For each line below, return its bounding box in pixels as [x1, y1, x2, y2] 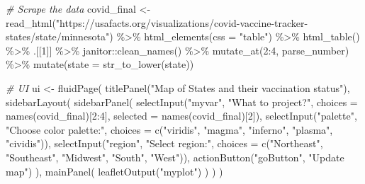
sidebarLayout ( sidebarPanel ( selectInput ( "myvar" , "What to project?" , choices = [6, 94, 358, 109]
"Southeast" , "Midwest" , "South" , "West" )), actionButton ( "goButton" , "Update [6, 149, 344, 164]
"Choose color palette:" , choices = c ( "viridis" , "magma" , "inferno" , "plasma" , [6, 122, 333, 137]
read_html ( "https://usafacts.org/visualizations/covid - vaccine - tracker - [6, 15, 308, 30]
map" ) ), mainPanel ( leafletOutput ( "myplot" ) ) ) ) [6, 163, 223, 178]
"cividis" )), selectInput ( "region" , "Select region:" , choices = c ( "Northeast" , [6, 136, 323, 151]
